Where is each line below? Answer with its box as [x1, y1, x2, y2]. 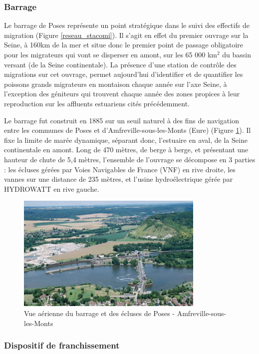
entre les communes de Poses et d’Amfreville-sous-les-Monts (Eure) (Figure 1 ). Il [4, 125, 251, 135]
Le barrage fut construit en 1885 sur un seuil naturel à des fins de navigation [4, 115, 239, 125]
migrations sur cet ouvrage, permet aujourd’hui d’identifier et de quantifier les [4, 69, 243, 79]
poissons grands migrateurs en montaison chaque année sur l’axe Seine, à [4, 78, 227, 89]
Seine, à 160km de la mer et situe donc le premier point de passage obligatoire [4, 39, 244, 50]
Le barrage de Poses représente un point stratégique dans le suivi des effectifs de [4, 20, 250, 30]
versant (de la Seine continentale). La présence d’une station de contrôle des [4, 59, 237, 69]
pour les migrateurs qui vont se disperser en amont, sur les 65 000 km [4, 49, 217, 59]
